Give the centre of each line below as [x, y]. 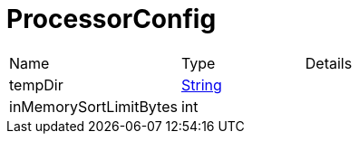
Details [329, 63]
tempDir [36, 85]
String [201, 85]
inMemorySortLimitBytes [93, 106]
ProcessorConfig [112, 19]
